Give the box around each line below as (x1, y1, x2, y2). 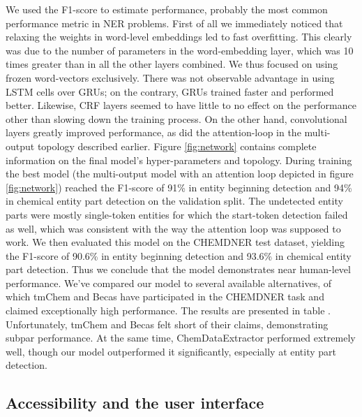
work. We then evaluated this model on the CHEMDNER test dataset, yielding (6, 235, 345, 249)
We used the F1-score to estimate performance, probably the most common (6, 2, 328, 16)
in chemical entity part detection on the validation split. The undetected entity (6, 193, 343, 208)
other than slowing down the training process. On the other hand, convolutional (6, 111, 347, 126)
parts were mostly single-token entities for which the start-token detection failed (6, 207, 348, 221)
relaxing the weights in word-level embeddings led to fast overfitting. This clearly (6, 29, 352, 44)
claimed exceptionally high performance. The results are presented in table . (6, 303, 331, 318)
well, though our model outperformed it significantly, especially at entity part (6, 344, 337, 358)
